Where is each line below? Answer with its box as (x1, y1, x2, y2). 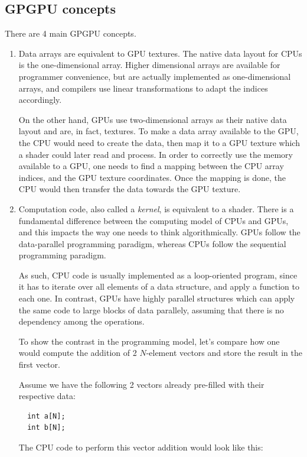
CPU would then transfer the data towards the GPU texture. (18, 183, 241, 195)
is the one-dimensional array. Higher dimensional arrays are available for (18, 59, 280, 71)
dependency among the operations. (18, 315, 145, 328)
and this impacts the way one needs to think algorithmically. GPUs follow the (18, 226, 301, 238)
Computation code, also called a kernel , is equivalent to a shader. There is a (18, 202, 294, 215)
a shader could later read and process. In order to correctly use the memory (18, 148, 293, 160)
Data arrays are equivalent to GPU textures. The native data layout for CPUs (18, 47, 302, 59)
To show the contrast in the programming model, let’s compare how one (18, 335, 280, 347)
